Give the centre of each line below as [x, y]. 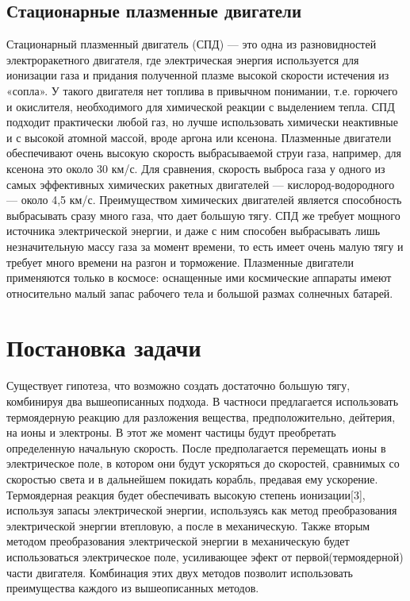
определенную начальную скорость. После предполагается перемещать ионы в [196, 447]
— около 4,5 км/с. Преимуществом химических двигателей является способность [204, 200]
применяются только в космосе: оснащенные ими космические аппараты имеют [199, 277]
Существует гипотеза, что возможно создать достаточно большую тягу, [178, 385]
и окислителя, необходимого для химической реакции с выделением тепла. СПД [201, 106]
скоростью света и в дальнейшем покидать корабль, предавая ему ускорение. [192, 478]
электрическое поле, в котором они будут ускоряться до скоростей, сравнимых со [203, 463]
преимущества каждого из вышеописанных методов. [133, 588]
